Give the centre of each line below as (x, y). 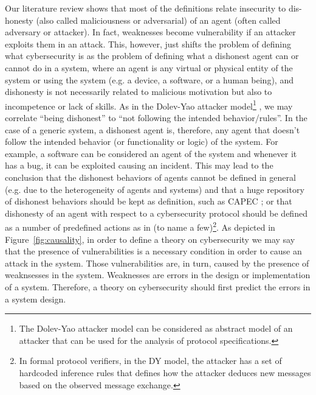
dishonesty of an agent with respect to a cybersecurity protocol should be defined (156, 213)
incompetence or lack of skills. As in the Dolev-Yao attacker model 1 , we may (149, 105)
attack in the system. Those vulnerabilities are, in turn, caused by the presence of (157, 263)
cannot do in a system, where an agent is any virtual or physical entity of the (149, 67)
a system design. (36, 299)
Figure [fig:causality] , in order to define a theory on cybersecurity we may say (150, 239)
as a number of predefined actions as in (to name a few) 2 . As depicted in (140, 226)
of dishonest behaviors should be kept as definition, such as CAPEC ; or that (149, 201)
